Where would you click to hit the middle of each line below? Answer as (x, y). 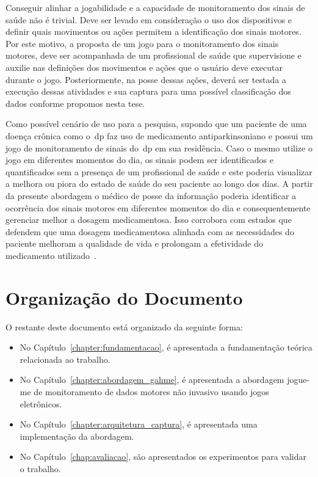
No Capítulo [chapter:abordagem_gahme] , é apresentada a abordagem (152, 380)
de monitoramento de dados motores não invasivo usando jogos (151, 391)
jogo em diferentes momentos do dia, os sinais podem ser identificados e (139, 160)
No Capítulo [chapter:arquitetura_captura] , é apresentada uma (139, 424)
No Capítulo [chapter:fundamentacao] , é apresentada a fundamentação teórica (166, 347)
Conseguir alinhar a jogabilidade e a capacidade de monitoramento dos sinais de (155, 7)
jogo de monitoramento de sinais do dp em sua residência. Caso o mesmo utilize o (159, 147)
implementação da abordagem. (77, 436)
